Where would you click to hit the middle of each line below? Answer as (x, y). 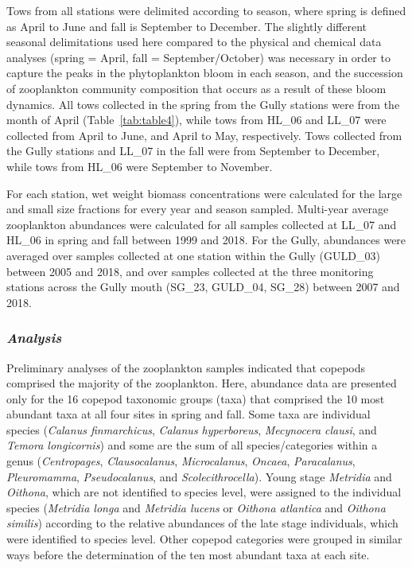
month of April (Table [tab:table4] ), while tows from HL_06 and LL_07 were (196, 120)
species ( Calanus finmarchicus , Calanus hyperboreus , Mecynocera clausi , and (192, 429)
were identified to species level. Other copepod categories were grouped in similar (204, 539)
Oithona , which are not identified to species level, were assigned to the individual (204, 492)
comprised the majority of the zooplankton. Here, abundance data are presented (202, 383)
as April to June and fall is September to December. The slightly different (187, 26)
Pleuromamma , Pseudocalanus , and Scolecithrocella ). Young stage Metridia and (199, 476)
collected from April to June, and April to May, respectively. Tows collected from (204, 135)
